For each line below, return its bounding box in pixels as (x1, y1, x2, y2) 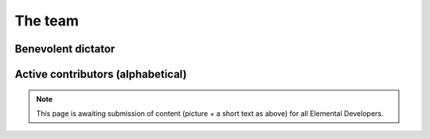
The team (14, 12, 80, 29)
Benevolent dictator (14, 42, 115, 56)
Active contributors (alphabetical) (14, 68, 187, 81)
